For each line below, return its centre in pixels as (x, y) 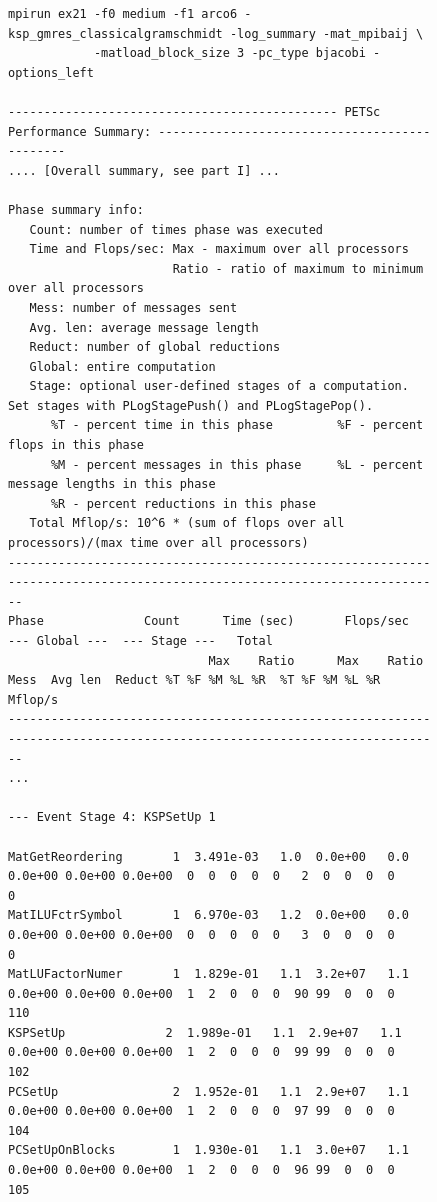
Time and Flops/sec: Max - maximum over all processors (219, 249)
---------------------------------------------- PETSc (194, 111)
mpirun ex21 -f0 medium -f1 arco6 (123, 14)
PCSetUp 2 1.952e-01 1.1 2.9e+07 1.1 (208, 1091)
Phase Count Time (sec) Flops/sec (208, 621)
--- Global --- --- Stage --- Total (140, 641)
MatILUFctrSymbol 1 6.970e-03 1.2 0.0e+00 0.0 (208, 915)
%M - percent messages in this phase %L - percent (237, 464)
